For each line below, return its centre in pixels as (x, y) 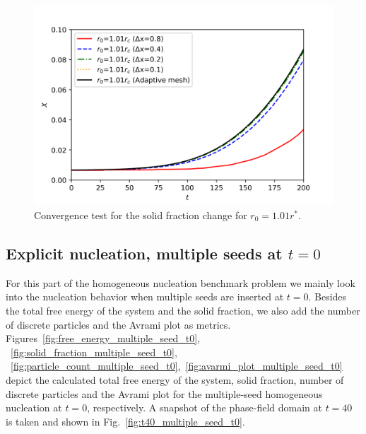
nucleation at (34, 407)
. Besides (327, 297)
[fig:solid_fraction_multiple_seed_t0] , (94, 352)
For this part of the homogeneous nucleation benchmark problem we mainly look (181, 282)
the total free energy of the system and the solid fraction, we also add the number (183, 310)
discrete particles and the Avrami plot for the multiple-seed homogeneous (164, 393)
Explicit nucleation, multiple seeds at (144, 253)
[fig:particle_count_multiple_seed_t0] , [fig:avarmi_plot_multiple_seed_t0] (177, 366)
